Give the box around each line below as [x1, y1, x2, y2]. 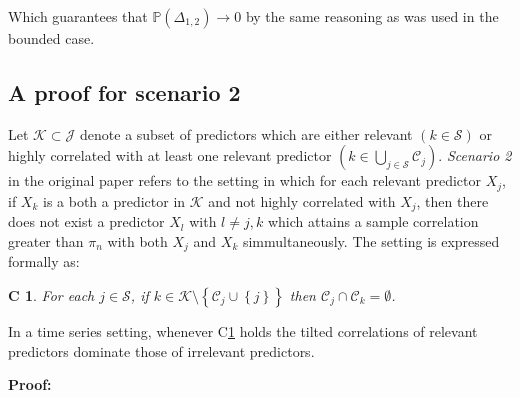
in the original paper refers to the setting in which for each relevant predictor [8, 170, 481, 191]
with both [107, 230, 168, 251]
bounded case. [8, 28, 95, 48]
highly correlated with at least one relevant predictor [8, 145, 332, 166]
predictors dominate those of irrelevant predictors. [8, 340, 315, 361]
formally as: [8, 251, 80, 272]
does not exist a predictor [8, 211, 165, 232]
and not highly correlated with [208, 190, 396, 211]
